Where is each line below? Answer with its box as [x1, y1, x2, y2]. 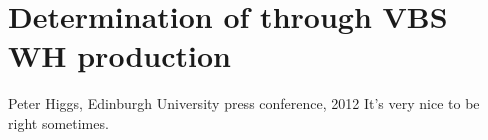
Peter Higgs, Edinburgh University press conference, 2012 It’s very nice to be [8, 93, 480, 114]
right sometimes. [8, 112, 109, 133]
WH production [8, 35, 231, 76]
